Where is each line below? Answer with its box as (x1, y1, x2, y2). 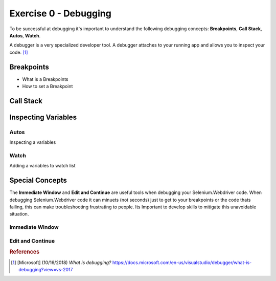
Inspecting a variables (9, 139, 56, 145)
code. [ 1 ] (9, 49, 28, 55)
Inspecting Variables (9, 113, 77, 121)
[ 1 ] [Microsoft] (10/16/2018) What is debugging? (11, 259, 111, 266)
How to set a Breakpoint (22, 83, 73, 90)
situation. (9, 211, 29, 217)
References (9, 248, 40, 255)
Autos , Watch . (9, 32, 41, 38)
